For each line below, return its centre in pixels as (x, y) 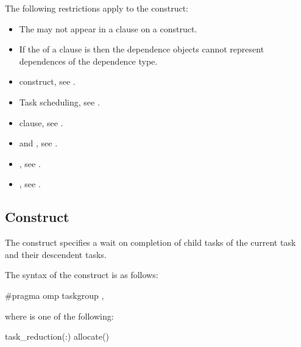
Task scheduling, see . (59, 102)
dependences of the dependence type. (88, 61)
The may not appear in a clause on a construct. (108, 28)
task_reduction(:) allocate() (57, 336)
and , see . (38, 143)
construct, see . (47, 81)
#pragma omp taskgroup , (55, 295)
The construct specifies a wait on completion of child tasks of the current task (150, 242)
